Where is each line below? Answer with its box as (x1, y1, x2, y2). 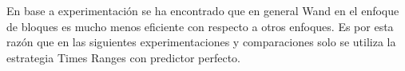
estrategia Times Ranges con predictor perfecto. (6, 49, 240, 65)
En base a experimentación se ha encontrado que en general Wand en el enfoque (6, 2, 399, 18)
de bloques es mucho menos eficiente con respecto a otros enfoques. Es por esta (6, 18, 394, 34)
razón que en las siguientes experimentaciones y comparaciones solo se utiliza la (6, 34, 396, 50)
